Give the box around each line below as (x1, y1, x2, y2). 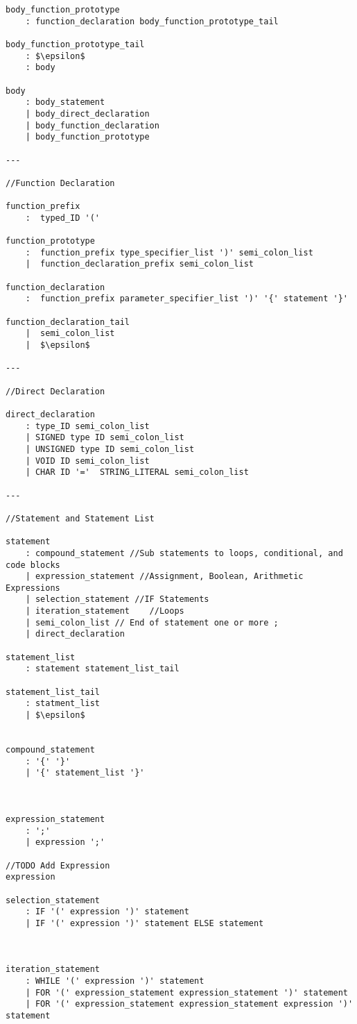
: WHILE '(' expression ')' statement (25, 976, 204, 987)
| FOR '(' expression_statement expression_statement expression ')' (25, 999, 354, 1009)
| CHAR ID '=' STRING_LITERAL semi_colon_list (25, 467, 249, 478)
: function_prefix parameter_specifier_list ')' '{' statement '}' (25, 294, 348, 304)
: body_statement (25, 97, 105, 108)
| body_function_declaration (25, 120, 159, 131)
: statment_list (25, 698, 101, 709)
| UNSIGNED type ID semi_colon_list (25, 444, 195, 454)
